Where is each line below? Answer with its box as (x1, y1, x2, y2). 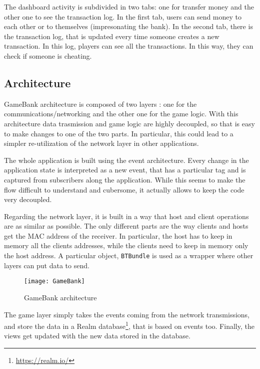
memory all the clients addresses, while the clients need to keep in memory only (4, 240, 248, 251)
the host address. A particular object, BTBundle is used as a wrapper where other (4, 250, 253, 261)
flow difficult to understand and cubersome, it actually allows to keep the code (4, 184, 244, 195)
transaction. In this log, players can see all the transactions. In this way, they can (4, 41, 253, 51)
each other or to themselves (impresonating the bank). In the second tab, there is (4, 21, 253, 32)
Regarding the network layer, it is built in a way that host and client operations (4, 211, 249, 221)
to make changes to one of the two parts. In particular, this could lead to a (4, 128, 233, 138)
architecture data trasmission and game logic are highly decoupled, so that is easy (4, 118, 255, 128)
